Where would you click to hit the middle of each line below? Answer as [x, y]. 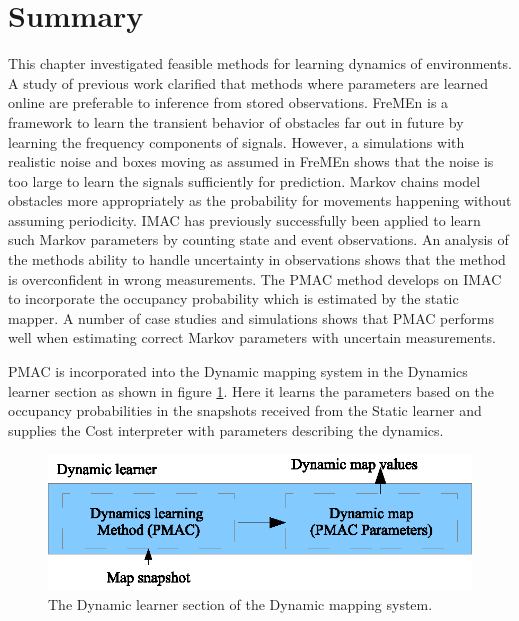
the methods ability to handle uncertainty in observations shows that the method [257, 259]
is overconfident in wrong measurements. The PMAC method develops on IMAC [255, 278]
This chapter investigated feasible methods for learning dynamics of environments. [260, 63]
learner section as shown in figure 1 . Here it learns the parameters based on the [251, 390]
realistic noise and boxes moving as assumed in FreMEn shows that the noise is [251, 161]
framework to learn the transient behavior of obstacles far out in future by [236, 121]
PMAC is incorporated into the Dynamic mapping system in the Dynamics [238, 371]
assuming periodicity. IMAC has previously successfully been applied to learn [244, 219]
